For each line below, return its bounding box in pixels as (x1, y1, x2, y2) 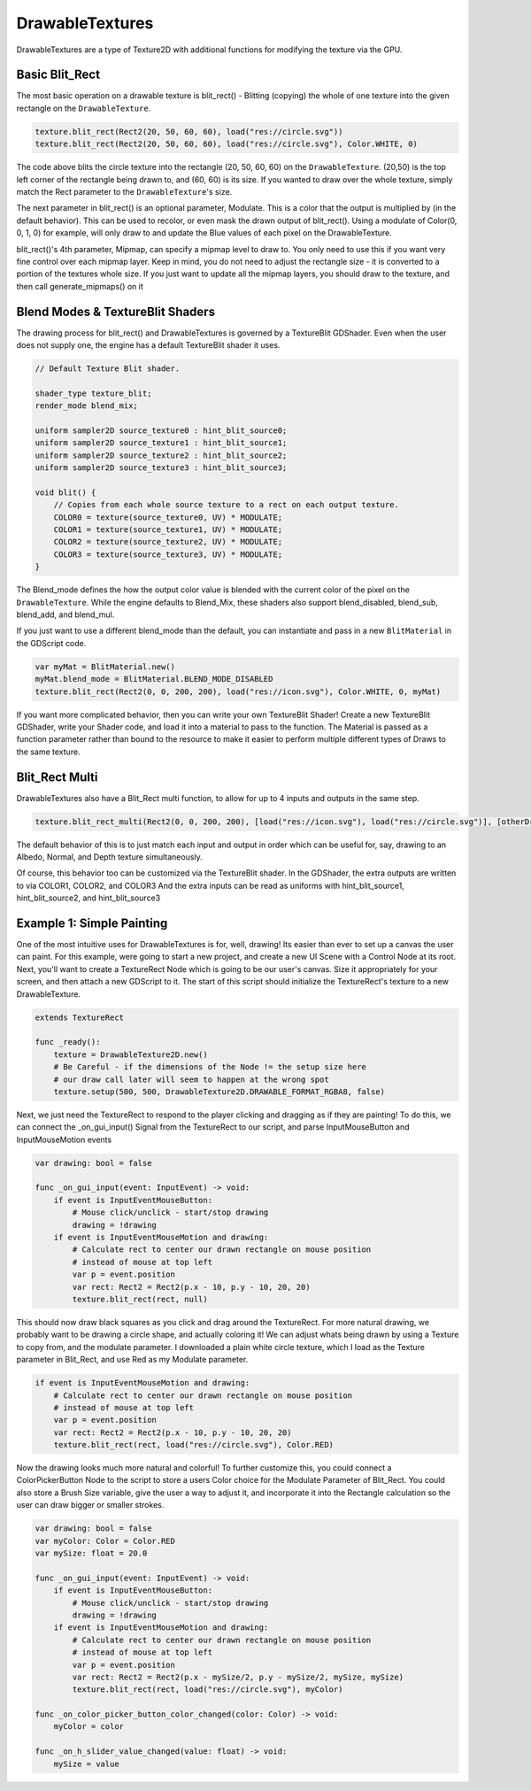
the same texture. (16, 746, 81, 757)
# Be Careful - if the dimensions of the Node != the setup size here (53, 1062, 367, 1072)
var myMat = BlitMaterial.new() (35, 661, 176, 672)
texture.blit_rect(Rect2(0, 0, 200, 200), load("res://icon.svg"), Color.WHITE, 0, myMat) (35, 686, 442, 697)
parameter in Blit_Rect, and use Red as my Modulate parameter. (16, 1355, 249, 1365)
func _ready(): (35, 1037, 101, 1047)
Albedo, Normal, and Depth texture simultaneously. (16, 851, 203, 862)
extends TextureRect (35, 1012, 124, 1023)
